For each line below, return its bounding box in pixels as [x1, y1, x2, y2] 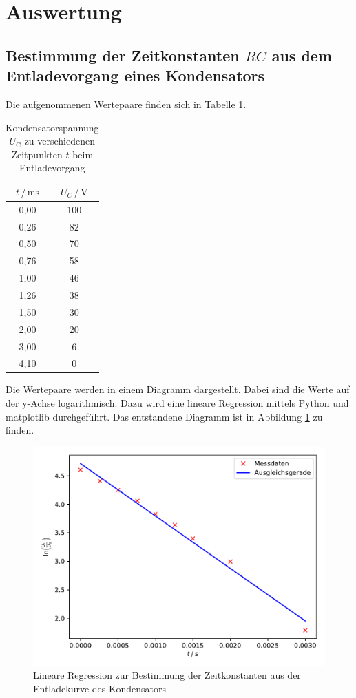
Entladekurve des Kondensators [33, 681, 167, 696]
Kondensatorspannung [6, 120, 99, 134]
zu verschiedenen [24, 134, 96, 148]
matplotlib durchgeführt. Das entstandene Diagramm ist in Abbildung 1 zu [6, 409, 323, 423]
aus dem [271, 44, 333, 65]
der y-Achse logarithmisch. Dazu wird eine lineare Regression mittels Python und [6, 396, 349, 410]
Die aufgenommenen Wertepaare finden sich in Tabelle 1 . [6, 96, 247, 111]
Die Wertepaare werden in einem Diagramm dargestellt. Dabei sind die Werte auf [6, 382, 350, 396]
